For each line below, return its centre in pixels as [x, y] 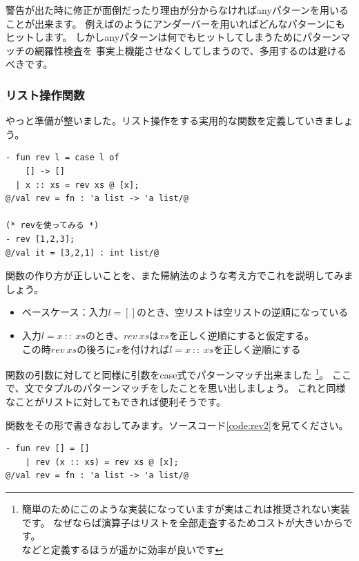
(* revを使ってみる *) [52, 226]
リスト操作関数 [45, 94]
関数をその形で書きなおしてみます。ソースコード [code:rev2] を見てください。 [177, 425]
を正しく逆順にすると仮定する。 [242, 335]
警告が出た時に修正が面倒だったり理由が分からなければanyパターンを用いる [177, 10]
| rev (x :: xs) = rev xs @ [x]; [102, 462]
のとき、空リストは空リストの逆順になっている [242, 312]
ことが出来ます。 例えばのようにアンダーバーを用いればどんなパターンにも [175, 23]
